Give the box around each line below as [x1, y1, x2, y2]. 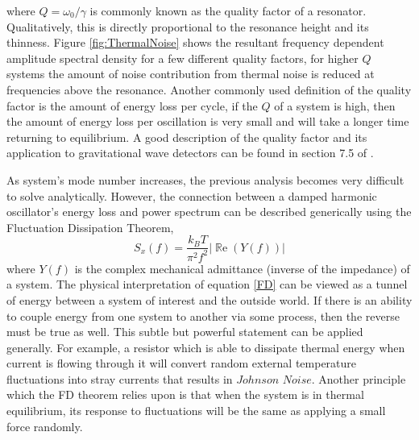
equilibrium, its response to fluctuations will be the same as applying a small [6, 402, 386, 419]
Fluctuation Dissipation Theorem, [6, 218, 174, 235]
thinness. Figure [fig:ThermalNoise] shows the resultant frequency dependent [6, 34, 384, 51]
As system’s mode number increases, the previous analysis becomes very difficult [6, 171, 404, 188]
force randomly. [6, 417, 83, 434]
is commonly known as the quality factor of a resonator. [89, 2, 367, 19]
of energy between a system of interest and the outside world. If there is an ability [6, 291, 413, 308]
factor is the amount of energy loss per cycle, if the [6, 97, 258, 114]
